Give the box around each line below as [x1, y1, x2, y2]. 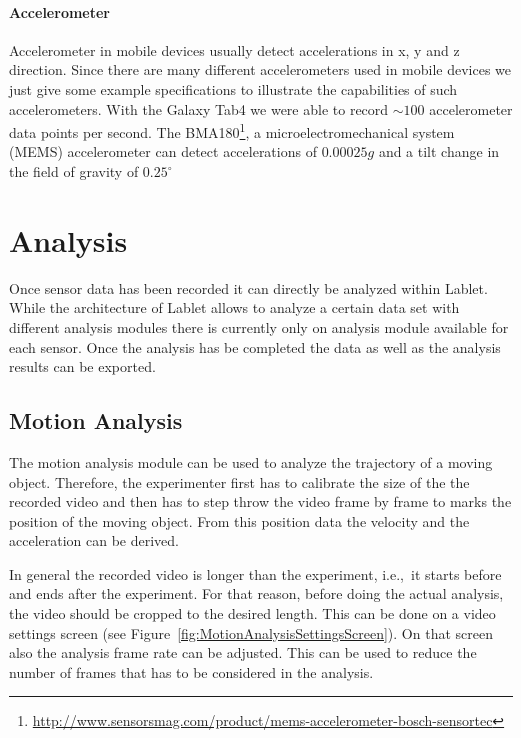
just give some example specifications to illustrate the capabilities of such [9, 78, 458, 99]
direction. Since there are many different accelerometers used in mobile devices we [9, 59, 512, 80]
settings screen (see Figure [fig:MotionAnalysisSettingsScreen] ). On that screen [9, 622, 493, 643]
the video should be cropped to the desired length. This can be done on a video [9, 603, 496, 624]
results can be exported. [9, 356, 156, 377]
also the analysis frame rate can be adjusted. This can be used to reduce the [9, 642, 477, 663]
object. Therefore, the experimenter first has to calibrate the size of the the [9, 471, 470, 492]
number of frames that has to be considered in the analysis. [9, 661, 374, 682]
